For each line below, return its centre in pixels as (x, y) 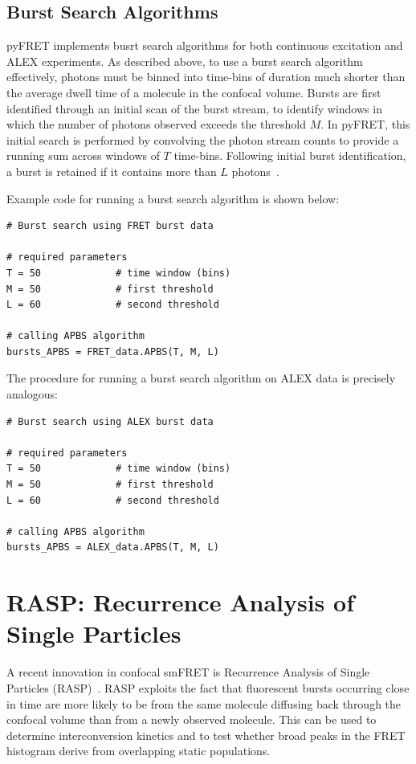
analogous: (32, 394)
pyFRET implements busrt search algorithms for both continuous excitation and (205, 45)
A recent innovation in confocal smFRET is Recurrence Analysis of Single (188, 672)
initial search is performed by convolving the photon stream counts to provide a (203, 139)
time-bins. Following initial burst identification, (290, 155)
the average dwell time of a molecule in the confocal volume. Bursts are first (194, 92)
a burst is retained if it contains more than (112, 171)
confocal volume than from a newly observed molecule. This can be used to (192, 719)
